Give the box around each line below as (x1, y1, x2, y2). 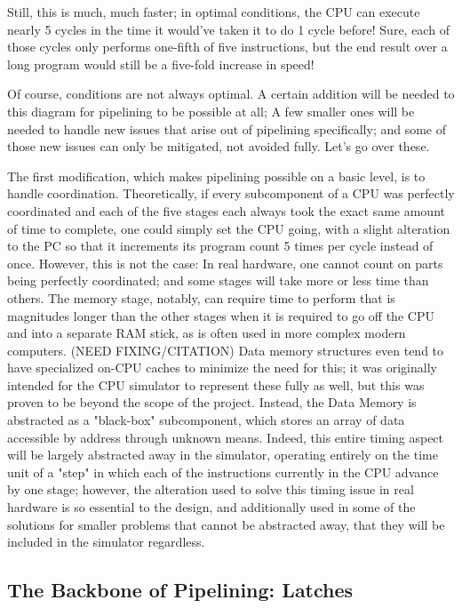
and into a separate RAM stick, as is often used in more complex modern (7, 324, 406, 342)
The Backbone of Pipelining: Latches (7, 576, 354, 604)
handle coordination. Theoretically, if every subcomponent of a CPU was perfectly (7, 184, 455, 203)
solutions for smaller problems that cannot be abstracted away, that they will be (7, 515, 445, 533)
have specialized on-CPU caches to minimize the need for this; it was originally (7, 358, 437, 377)
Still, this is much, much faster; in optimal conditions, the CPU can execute (7, 3, 420, 20)
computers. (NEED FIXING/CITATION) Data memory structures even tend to (7, 340, 444, 359)
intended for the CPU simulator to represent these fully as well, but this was (7, 375, 425, 394)
